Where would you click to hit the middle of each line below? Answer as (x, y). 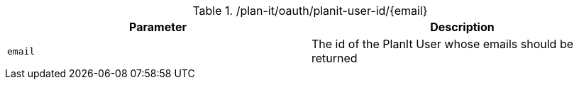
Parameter (158, 27)
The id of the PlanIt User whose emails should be (443, 44)
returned (335, 58)
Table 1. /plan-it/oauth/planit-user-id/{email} (310, 11)
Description (462, 27)
